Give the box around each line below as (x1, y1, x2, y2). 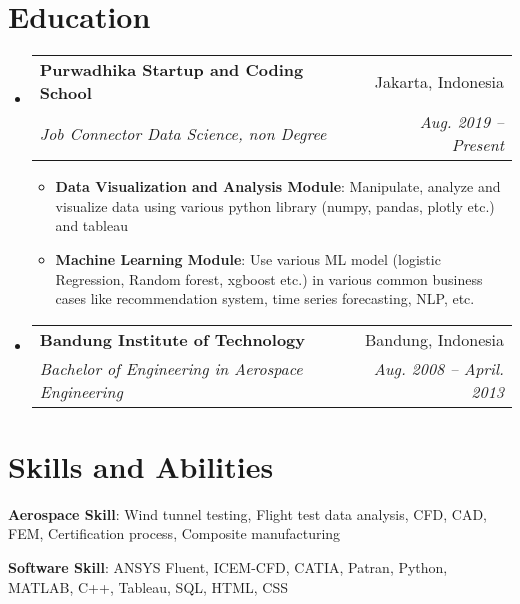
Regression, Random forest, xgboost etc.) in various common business (55, 268, 483, 289)
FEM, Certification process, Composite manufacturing (8, 523, 341, 544)
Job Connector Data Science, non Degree (39, 121, 327, 145)
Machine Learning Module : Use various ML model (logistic (55, 248, 441, 269)
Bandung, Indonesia (364, 327, 504, 351)
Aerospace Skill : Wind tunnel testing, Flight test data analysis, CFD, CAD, (8, 503, 487, 524)
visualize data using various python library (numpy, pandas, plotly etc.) (55, 195, 495, 216)
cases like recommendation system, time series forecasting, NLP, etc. (55, 288, 475, 309)
